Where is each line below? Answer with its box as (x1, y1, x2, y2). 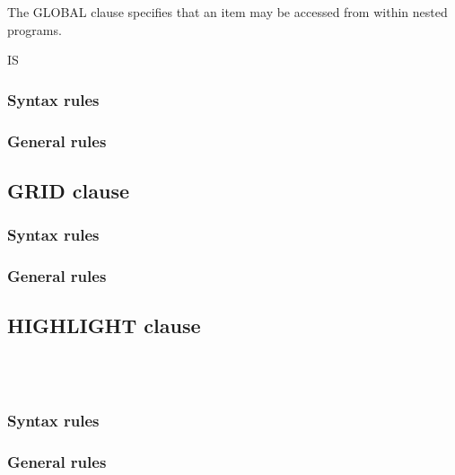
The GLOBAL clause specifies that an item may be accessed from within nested (7, 3, 448, 21)
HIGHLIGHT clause (7, 312, 201, 339)
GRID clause (7, 176, 130, 204)
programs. (7, 20, 62, 39)
